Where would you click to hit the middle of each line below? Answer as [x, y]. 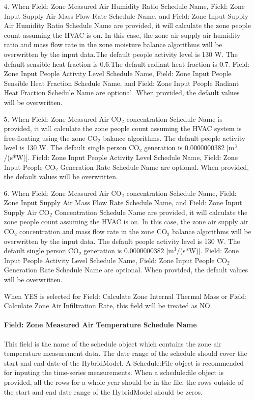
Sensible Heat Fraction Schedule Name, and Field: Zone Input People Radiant [122, 83]
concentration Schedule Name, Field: [182, 193]
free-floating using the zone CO [51, 138]
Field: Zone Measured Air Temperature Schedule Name [100, 325]
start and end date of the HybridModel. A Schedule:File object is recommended [124, 362]
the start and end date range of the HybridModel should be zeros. [103, 391]
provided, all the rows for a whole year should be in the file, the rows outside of [124, 382]
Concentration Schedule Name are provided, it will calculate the [151, 212]
